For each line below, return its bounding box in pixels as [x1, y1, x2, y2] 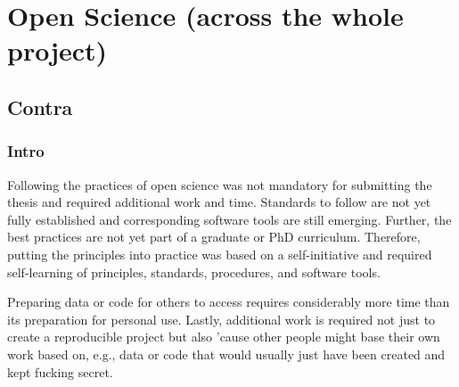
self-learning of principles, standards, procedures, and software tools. [7, 262, 381, 281]
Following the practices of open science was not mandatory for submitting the [7, 175, 432, 193]
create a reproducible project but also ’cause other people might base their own [7, 327, 440, 346]
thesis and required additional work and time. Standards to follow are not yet [7, 193, 431, 211]
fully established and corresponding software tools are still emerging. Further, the [7, 210, 452, 228]
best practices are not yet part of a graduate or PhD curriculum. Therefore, [7, 227, 421, 246]
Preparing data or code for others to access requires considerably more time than [7, 292, 450, 311]
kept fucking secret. [7, 362, 113, 381]
